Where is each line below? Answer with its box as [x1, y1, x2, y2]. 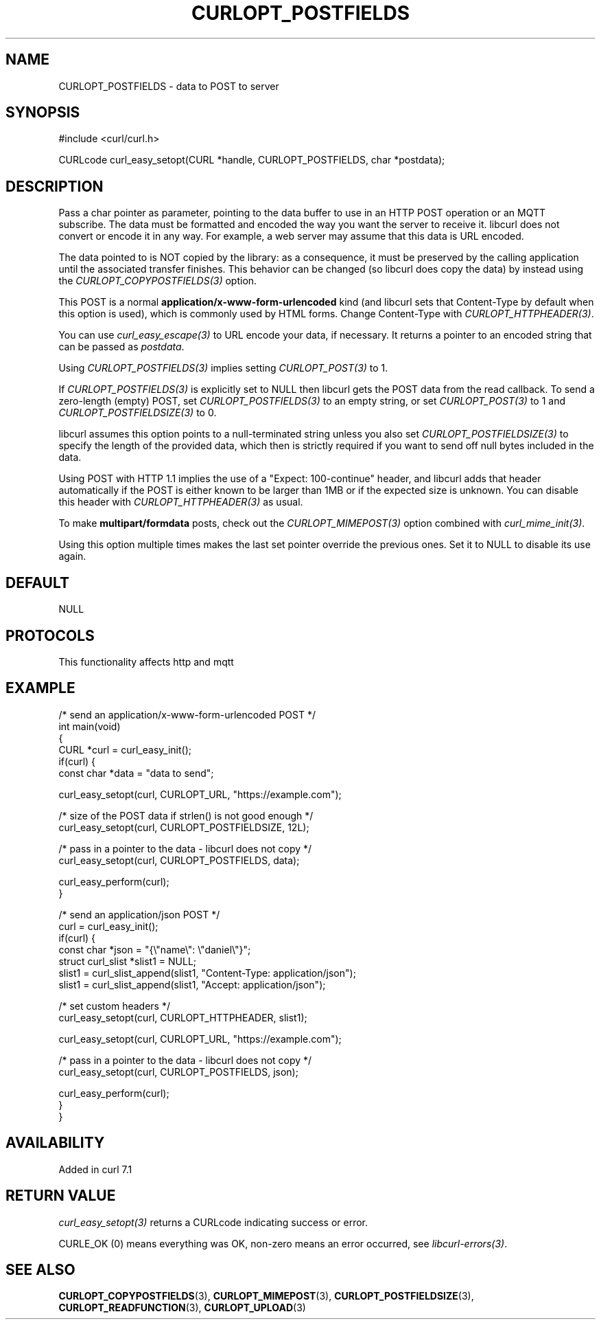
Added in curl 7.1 [58, 1163, 132, 1175]
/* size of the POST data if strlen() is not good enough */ [58, 809, 314, 822]
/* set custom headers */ [58, 999, 170, 1012]
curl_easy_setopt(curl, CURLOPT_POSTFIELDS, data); [58, 854, 300, 866]
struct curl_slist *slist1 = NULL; [58, 955, 197, 967]
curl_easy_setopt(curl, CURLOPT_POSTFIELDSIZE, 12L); [58, 821, 309, 833]
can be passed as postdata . [58, 341, 185, 353]
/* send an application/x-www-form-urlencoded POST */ [58, 708, 316, 721]
